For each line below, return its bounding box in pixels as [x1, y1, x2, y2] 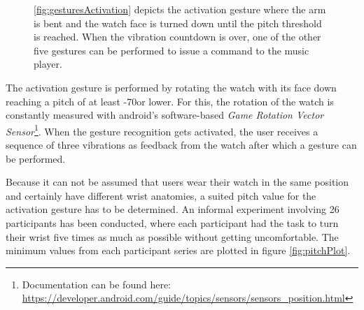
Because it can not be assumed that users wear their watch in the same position [6, 175, 349, 189]
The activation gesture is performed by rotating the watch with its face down [6, 80, 337, 94]
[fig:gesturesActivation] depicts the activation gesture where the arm [34, 2, 326, 16]
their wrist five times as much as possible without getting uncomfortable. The [6, 229, 339, 244]
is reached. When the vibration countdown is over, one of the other [34, 29, 321, 44]
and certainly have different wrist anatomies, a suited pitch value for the [6, 188, 316, 202]
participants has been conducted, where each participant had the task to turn [6, 215, 339, 230]
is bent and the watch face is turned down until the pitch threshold [34, 15, 322, 30]
